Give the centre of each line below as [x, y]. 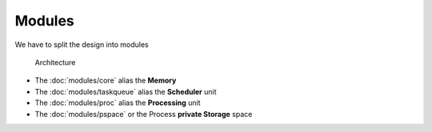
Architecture [55, 62]
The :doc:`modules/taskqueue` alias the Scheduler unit [126, 91]
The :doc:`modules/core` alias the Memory [106, 80]
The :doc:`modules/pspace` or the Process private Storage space [144, 114]
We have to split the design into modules [82, 45]
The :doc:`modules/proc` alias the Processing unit [118, 103]
